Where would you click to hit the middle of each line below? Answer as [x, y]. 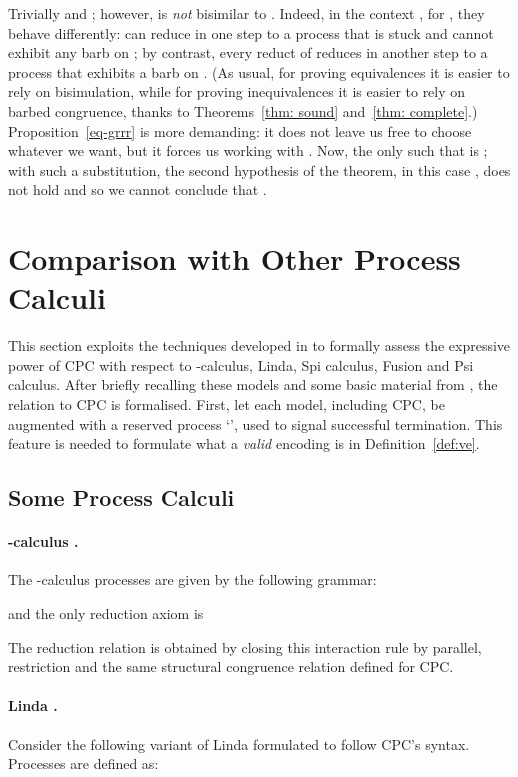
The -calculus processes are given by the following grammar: [192, 579]
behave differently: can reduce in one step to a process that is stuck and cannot [251, 32]
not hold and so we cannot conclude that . [137, 189]
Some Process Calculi [121, 497]
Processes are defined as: [83, 763]
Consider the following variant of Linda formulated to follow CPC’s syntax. [239, 743]
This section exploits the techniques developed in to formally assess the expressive [259, 345]
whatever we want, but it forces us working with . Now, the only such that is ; [248, 150]
